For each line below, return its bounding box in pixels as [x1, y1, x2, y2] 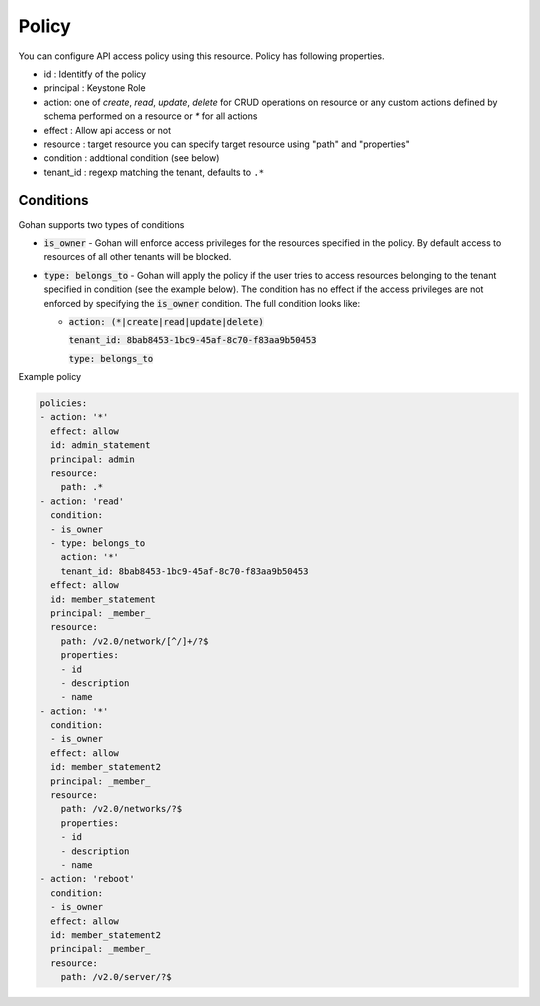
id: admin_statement [50, 440, 151, 451]
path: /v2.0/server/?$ [60, 971, 172, 983]
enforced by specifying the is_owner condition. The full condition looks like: [43, 297, 361, 309]
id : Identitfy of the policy [43, 68, 147, 80]
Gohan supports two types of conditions [18, 218, 185, 230]
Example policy [18, 371, 82, 383]
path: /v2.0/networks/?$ [60, 803, 183, 815]
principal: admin [50, 453, 135, 465]
